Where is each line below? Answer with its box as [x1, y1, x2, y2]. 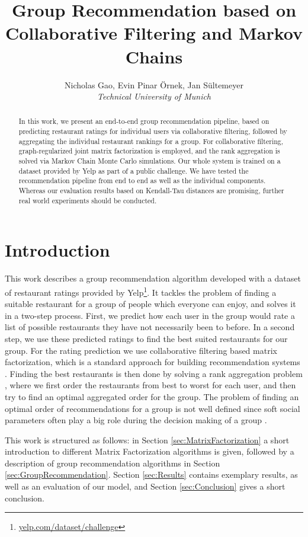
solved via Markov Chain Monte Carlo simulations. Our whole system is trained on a [18, 156, 281, 166]
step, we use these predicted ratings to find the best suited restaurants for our [5, 332, 288, 344]
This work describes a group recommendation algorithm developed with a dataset [5, 272, 301, 285]
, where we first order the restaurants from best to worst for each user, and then [5, 379, 296, 391]
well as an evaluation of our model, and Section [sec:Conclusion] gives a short [5, 480, 285, 493]
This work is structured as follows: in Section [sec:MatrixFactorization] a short [5, 433, 290, 446]
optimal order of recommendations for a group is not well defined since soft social [5, 402, 300, 414]
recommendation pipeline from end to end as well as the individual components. [18, 175, 266, 186]
